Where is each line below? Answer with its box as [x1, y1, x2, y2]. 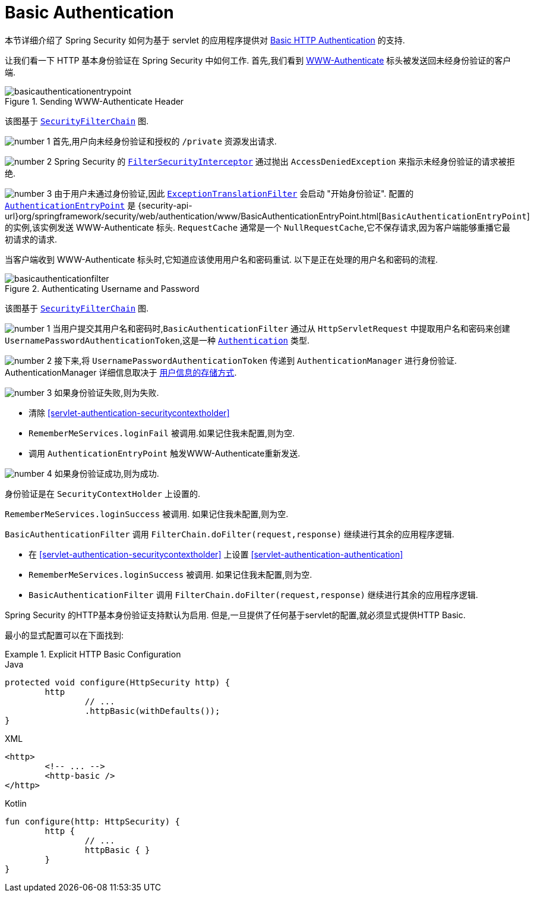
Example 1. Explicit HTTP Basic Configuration [5, 649, 181, 659]
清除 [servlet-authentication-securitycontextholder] [29, 407, 230, 418]
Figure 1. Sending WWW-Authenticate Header [5, 96, 184, 106]
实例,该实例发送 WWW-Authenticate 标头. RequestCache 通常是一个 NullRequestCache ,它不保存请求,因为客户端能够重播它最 [12, 222, 510, 232]
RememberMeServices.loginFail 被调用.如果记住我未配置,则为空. [29, 427, 295, 438]
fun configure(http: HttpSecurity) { [5, 816, 181, 826]
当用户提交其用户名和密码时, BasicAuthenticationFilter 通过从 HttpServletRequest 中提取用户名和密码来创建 [52, 323, 510, 333]
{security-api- [138, 200, 192, 210]
